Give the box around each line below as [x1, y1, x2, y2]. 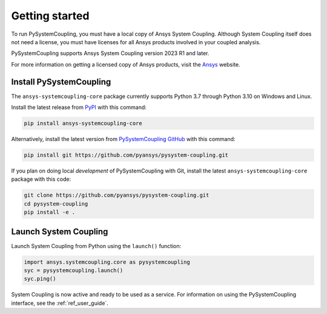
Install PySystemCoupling [11, 76, 111, 87]
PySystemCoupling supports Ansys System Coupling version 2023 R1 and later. [11, 50, 210, 57]
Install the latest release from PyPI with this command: [11, 103, 147, 111]
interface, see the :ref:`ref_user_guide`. [11, 299, 108, 307]
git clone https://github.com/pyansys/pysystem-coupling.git [24, 192, 210, 199]
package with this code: [11, 175, 71, 183]
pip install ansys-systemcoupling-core [24, 120, 142, 126]
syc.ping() [24, 275, 56, 283]
